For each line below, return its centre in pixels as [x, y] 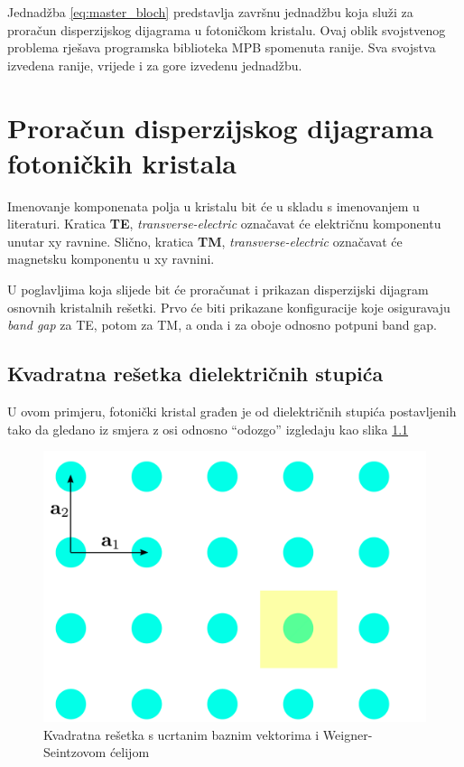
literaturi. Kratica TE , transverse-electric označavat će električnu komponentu [224, 224]
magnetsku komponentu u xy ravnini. [111, 259]
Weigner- [348, 734]
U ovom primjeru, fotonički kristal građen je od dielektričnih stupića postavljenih [232, 412]
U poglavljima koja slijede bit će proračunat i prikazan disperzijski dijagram [218, 290]
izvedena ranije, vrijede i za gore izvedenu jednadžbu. [155, 65]
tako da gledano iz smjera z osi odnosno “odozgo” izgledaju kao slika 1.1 [208, 429]
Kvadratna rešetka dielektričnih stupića [195, 374]
